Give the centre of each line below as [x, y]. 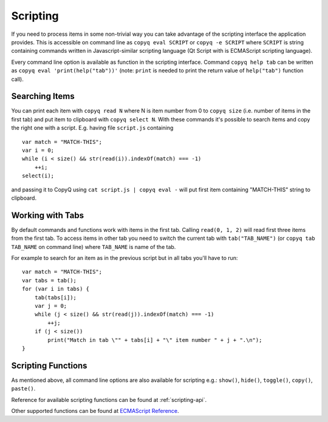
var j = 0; [51, 306]
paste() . [23, 389]
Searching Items [43, 96]
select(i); [38, 176]
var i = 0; [38, 150]
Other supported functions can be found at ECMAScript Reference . [95, 410]
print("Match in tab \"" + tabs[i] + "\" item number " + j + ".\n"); [155, 340]
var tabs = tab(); [50, 280]
